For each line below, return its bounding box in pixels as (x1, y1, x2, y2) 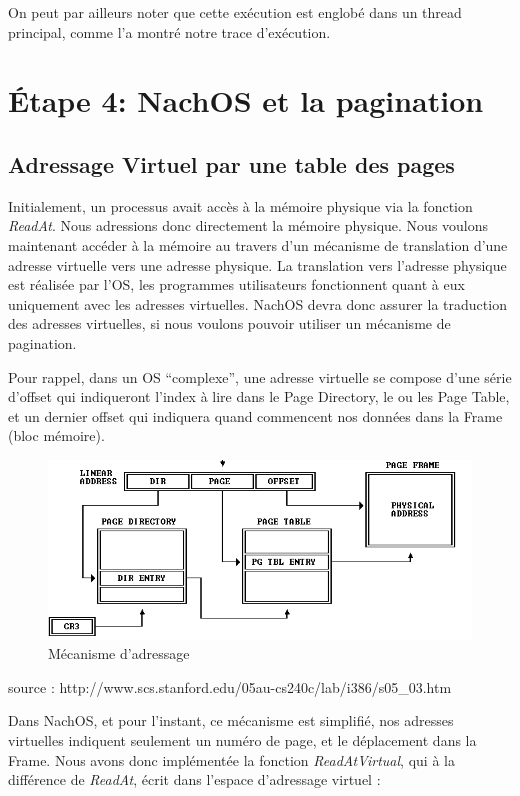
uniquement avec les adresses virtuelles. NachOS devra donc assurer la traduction (8, 293, 507, 314)
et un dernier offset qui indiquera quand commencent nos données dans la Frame (8, 405, 503, 426)
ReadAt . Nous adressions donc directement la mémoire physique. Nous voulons (8, 215, 489, 236)
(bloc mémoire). (8, 425, 105, 446)
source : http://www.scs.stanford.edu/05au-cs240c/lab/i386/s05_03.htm (8, 676, 452, 697)
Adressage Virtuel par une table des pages (8, 148, 455, 179)
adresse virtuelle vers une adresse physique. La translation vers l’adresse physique (8, 254, 507, 275)
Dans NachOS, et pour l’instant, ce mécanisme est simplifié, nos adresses (8, 710, 454, 731)
